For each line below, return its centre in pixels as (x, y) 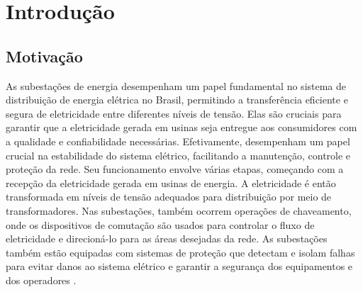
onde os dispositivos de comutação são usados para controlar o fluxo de (160, 224)
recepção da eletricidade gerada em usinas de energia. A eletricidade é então (171, 182)
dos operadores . (41, 280)
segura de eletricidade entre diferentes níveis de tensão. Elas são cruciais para (174, 113)
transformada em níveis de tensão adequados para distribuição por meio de (169, 197)
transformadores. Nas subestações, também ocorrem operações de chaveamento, (179, 210)
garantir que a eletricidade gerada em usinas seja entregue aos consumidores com (181, 127)
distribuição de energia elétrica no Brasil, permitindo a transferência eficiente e (177, 100)
